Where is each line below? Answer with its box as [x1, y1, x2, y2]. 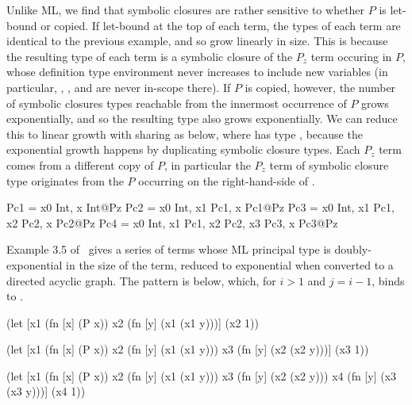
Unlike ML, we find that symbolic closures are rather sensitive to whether [6, 2, 365, 17]
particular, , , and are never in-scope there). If [6, 78, 231, 95]
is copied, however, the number [245, 78, 396, 95]
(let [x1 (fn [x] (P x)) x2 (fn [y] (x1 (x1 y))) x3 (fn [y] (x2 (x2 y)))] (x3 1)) [6, 341, 369, 357]
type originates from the [6, 172, 124, 189]
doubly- [334, 241, 372, 258]
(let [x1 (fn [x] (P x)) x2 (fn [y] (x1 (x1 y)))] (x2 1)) [6, 314, 259, 330]
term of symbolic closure [269, 156, 389, 173]
